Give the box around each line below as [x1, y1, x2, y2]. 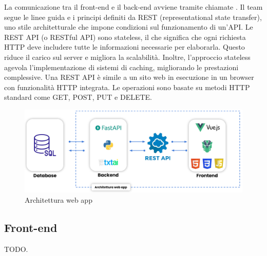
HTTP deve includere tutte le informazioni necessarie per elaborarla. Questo [4, 41, 245, 52]
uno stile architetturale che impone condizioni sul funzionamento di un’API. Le [4, 22, 253, 32]
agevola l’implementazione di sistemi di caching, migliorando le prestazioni [4, 61, 239, 72]
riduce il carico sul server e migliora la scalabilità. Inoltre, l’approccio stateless [4, 51, 251, 62]
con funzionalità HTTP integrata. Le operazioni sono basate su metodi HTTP [4, 81, 250, 92]
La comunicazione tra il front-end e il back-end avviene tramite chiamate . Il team [4, 2, 263, 12]
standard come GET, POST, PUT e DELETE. [4, 92, 152, 102]
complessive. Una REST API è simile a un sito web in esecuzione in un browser [4, 72, 254, 82]
